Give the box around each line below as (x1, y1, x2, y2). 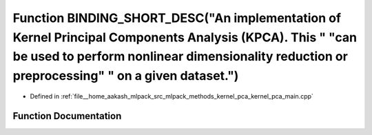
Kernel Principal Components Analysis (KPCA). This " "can (12, 30, 358, 45)
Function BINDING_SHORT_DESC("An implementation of (12, 10, 341, 25)
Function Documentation (12, 110, 122, 122)
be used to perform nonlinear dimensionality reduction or (12, 49, 348, 65)
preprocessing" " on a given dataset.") (12, 68, 239, 84)
